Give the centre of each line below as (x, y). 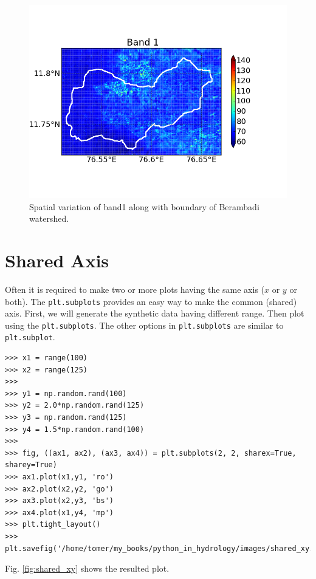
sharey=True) (31, 465)
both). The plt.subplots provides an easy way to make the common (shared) (151, 301)
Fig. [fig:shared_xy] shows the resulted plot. (87, 568)
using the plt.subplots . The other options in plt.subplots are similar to (144, 325)
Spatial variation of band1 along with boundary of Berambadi (144, 206)
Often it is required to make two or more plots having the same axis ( (135, 289)
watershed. (49, 218)
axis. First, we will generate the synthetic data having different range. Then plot (155, 313)
